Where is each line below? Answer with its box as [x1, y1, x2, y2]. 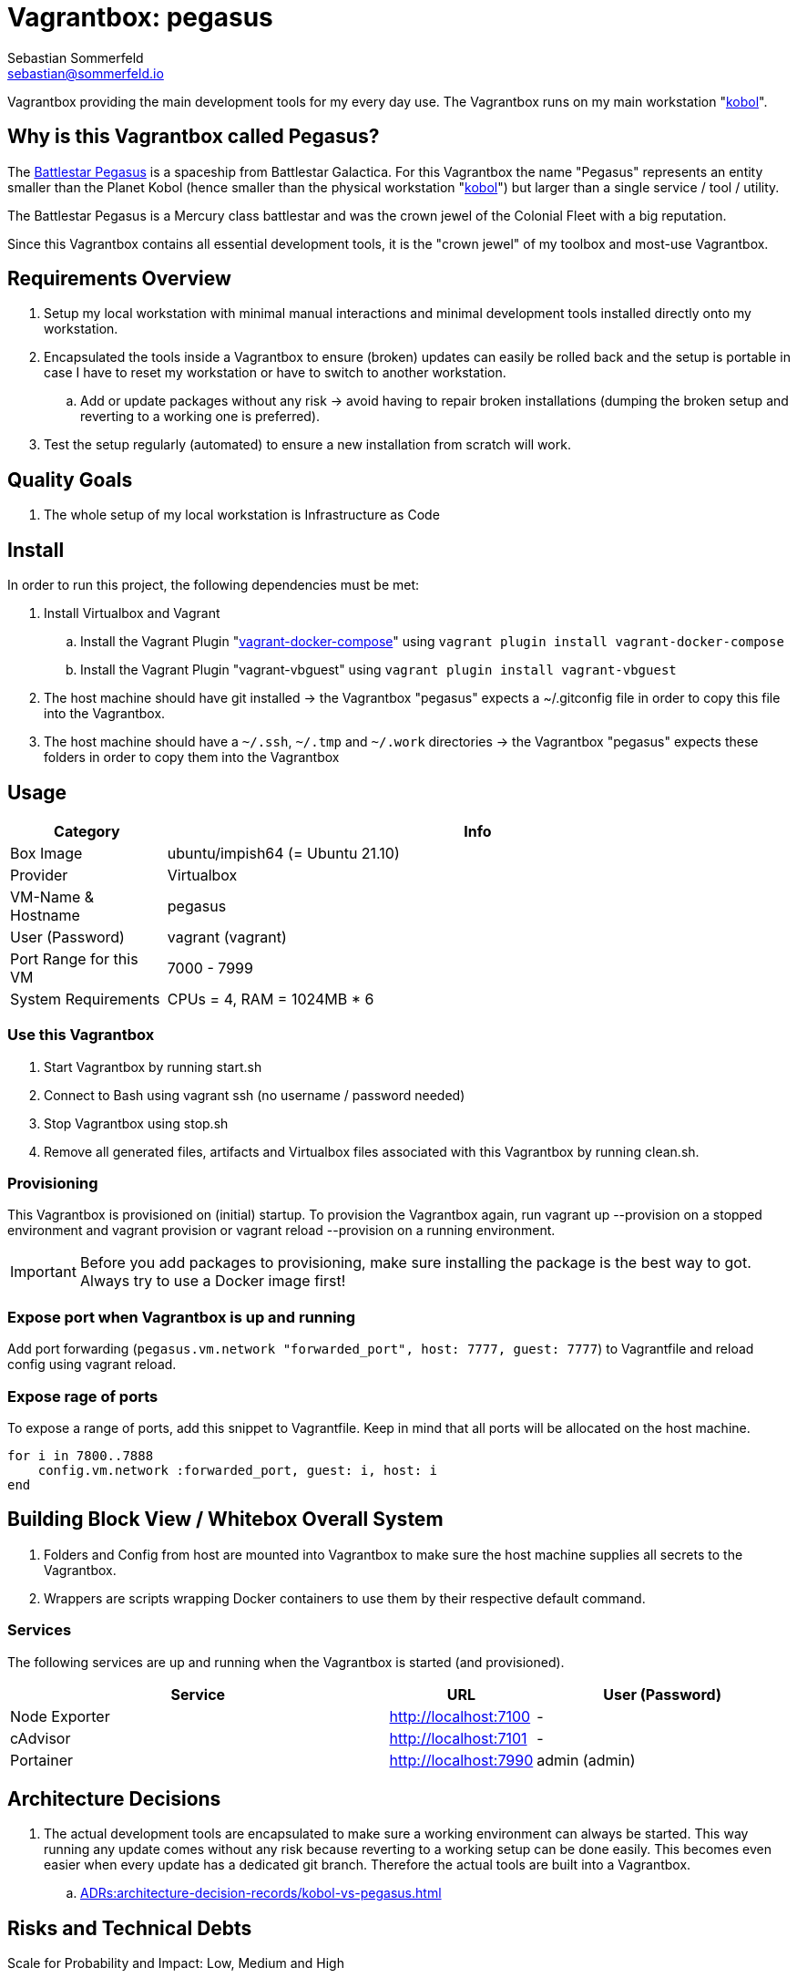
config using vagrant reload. [7, 1356, 177, 1373]
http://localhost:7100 [389, 1706, 531, 1726]
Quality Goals [7, 468, 133, 491]
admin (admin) [536, 1750, 636, 1769]
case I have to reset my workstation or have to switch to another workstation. [44, 365, 506, 381]
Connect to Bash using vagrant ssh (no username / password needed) [44, 1087, 465, 1103]
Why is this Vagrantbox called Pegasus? [7, 125, 380, 149]
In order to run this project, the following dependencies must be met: [7, 577, 420, 593]
